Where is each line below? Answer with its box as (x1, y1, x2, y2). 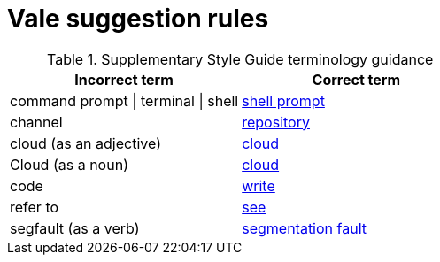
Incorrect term (74, 70, 174, 89)
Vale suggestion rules (7, 4, 269, 34)
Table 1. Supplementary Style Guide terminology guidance (47, 50, 434, 68)
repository (242, 112, 310, 131)
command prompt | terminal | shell (10, 91, 239, 110)
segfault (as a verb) (10, 219, 140, 237)
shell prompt (242, 91, 325, 110)
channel (10, 112, 63, 131)
